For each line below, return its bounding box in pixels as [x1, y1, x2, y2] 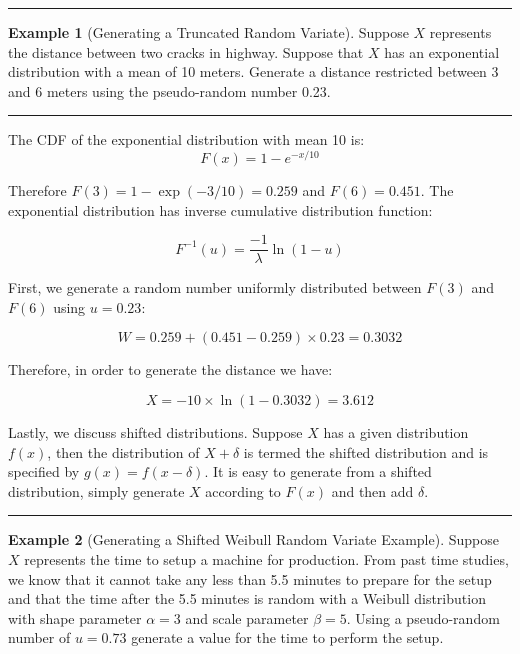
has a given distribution [323, 422, 469, 443]
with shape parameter [8, 607, 142, 628]
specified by [8, 461, 80, 482]
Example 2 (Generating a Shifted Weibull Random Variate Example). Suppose [8, 529, 499, 550]
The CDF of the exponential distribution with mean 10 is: [8, 129, 365, 150]
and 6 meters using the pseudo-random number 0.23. [8, 80, 331, 101]
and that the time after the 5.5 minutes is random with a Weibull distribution [8, 588, 486, 609]
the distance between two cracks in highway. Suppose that [8, 41, 364, 62]
